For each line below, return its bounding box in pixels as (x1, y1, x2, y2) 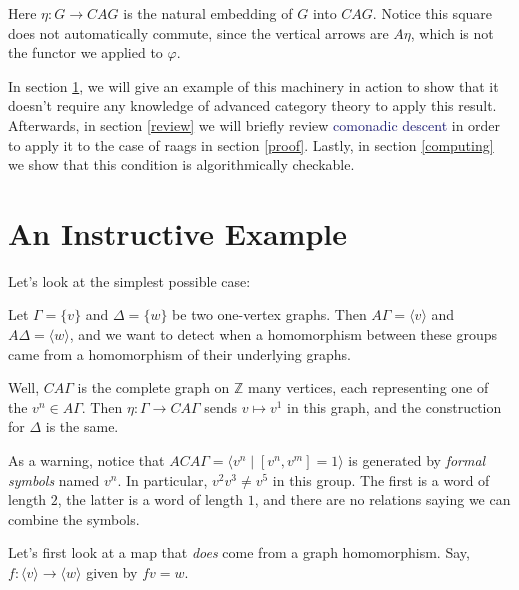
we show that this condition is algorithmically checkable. (8, 154, 355, 175)
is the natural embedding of (123, 3, 293, 23)
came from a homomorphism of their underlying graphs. (8, 343, 351, 364)
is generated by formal (348, 450, 486, 471)
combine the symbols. (8, 508, 140, 529)
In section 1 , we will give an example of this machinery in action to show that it (8, 75, 499, 96)
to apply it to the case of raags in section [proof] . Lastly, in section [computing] (8, 134, 494, 155)
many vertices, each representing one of (248, 377, 489, 398)
